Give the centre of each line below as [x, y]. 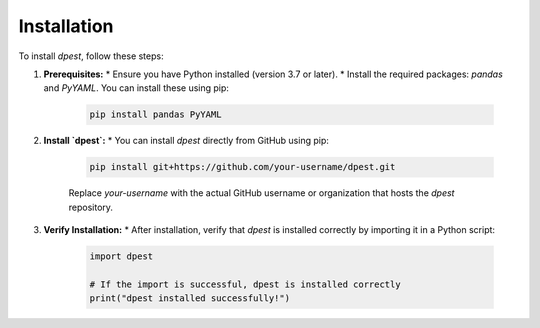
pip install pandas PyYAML [155, 114]
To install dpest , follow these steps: [91, 56]
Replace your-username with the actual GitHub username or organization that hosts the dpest [261, 193]
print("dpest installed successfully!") [189, 298]
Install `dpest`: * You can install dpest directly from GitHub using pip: [186, 141]
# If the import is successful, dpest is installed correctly [245, 284]
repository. [91, 207]
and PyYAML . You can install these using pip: [136, 88]
